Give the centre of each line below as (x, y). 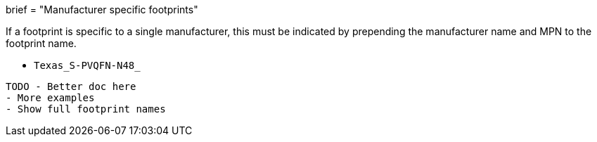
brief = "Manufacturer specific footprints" (102, 9)
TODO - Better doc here (71, 86)
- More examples (50, 98)
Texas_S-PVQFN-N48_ (87, 65)
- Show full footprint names (86, 109)
